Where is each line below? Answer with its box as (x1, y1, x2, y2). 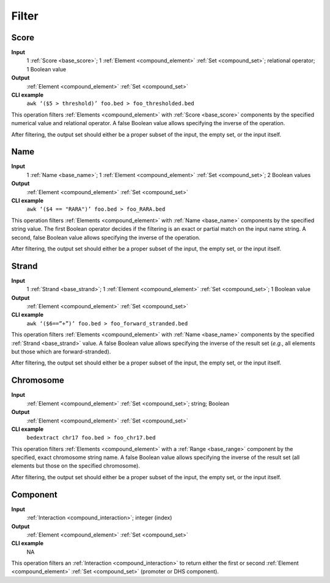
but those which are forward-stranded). (11, 348, 111, 355)
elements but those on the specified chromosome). (11, 462, 141, 469)
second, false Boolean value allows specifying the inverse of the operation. (11, 234, 201, 241)
